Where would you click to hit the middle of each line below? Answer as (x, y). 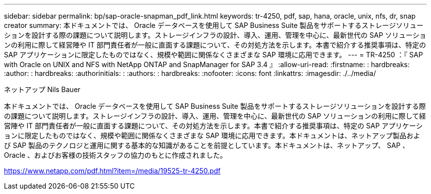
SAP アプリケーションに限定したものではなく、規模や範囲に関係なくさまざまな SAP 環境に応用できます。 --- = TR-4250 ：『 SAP (214, 55)
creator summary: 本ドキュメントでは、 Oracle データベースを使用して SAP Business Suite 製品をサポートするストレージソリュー (214, 25)
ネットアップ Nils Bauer (42, 89)
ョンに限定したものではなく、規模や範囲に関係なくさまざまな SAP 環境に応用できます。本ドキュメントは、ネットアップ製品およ (212, 135)
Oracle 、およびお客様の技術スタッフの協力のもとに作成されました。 (116, 155)
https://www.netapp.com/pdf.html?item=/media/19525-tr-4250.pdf (112, 171)
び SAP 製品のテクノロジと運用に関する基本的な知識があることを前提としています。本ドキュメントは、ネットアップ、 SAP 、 (207, 145)
